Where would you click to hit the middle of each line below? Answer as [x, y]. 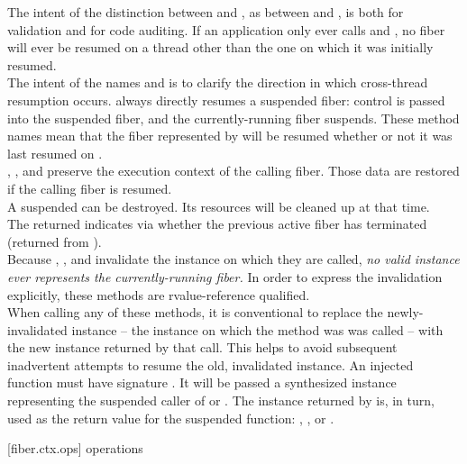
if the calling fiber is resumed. [90, 188]
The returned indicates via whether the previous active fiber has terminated [217, 224]
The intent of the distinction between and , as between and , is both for [206, 12]
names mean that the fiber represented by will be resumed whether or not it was [230, 136]
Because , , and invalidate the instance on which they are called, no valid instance [233, 259]
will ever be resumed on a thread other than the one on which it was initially [220, 47]
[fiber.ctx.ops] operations [75, 448]
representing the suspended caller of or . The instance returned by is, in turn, [221, 400]
